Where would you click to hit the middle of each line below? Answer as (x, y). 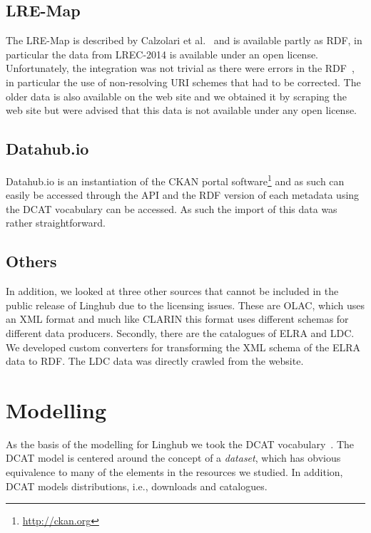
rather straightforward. (56, 223)
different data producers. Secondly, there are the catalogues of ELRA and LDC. (180, 332)
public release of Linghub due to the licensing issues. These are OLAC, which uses (185, 305)
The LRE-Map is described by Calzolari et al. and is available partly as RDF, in (184, 40)
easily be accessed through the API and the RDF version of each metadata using (183, 195)
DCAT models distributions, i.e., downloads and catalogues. (137, 486)
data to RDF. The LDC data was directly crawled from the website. (155, 361)
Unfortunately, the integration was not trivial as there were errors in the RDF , (180, 68)
